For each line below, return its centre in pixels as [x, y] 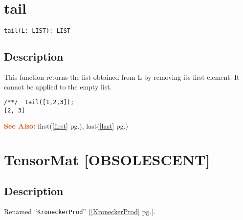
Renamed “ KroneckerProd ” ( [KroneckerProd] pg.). [80, 211]
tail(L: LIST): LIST [37, 31]
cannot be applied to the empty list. [58, 86]
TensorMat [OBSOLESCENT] [107, 160]
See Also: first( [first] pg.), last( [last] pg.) [66, 126]
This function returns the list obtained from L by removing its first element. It [122, 77]
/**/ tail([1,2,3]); [39, 102]
